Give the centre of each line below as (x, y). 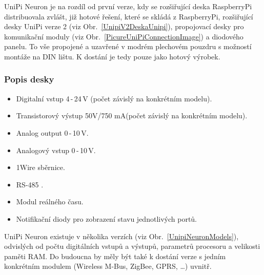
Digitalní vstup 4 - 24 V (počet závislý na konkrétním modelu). (114, 98)
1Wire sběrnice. (40, 167)
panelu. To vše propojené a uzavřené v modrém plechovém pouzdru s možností (128, 46)
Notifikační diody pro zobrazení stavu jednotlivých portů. (107, 218)
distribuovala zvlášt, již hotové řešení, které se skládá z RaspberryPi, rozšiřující (129, 16)
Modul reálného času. (50, 202)
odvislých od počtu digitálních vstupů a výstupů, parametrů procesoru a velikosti (132, 246)
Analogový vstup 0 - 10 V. (56, 150)
